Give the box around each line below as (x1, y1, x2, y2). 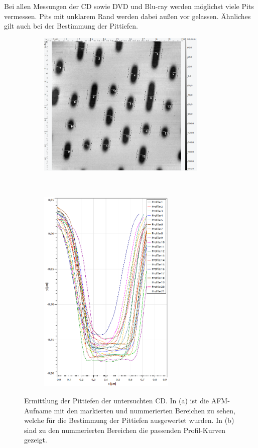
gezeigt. (24, 434, 47, 445)
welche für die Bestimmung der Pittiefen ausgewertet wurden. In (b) (24, 415, 234, 425)
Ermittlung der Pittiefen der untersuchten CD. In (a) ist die (24, 395, 209, 406)
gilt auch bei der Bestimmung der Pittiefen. (4, 21, 138, 31)
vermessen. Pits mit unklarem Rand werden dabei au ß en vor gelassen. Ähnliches (4, 11, 251, 21)
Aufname (24, 405, 52, 415)
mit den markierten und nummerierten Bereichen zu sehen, (54, 405, 235, 415)
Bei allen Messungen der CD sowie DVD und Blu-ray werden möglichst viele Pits (4, 1, 254, 11)
